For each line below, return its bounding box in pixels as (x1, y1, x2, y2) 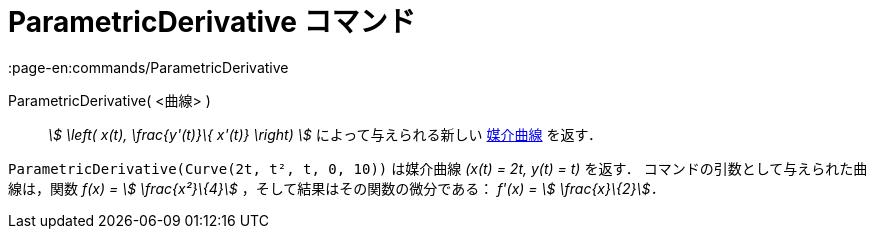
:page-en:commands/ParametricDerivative (8, 58, 289, 76)
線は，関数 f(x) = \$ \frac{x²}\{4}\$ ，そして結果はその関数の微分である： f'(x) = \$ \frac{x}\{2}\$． (8, 179, 665, 197)
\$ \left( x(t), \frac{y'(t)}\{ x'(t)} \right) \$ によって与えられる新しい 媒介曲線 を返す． (48, 125, 602, 143)
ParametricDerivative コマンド (8, 5, 416, 39)
